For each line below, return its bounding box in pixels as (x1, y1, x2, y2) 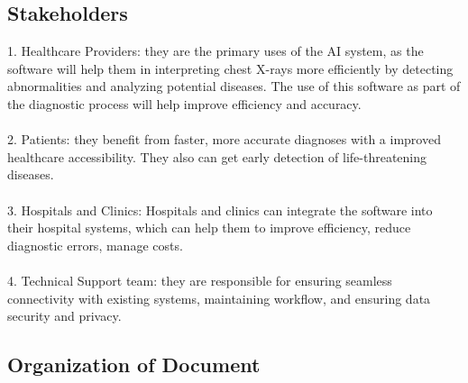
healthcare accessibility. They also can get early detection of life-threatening (7, 147, 427, 166)
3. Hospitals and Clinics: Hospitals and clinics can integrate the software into (7, 200, 433, 219)
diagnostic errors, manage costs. (7, 235, 183, 254)
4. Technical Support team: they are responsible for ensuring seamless (7, 270, 392, 289)
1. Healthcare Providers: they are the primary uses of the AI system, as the (7, 41, 424, 60)
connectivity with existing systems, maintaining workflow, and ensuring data (7, 288, 431, 307)
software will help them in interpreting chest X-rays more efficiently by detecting (7, 59, 454, 78)
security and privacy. (7, 306, 122, 325)
